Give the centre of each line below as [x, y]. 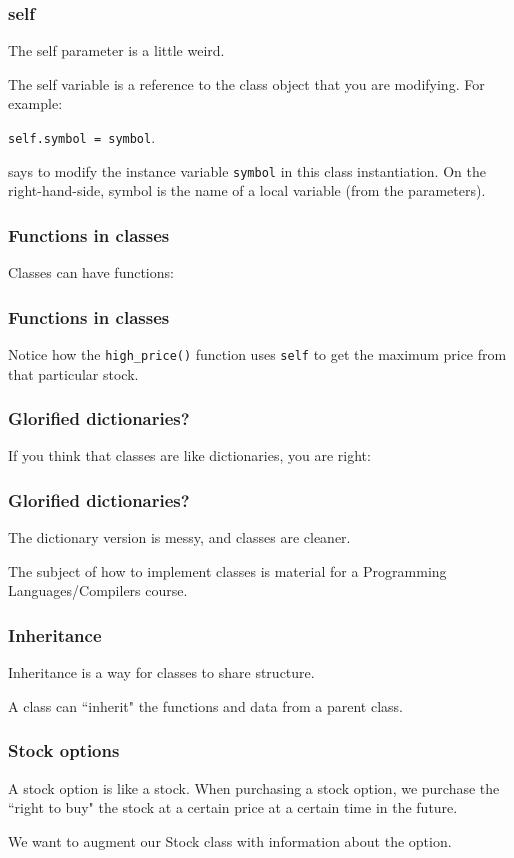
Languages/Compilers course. [98, 590]
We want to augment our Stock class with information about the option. [230, 840]
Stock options [64, 750]
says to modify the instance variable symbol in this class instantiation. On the [247, 170]
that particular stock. [73, 373]
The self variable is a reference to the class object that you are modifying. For [246, 83]
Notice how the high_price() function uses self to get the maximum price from [257, 353]
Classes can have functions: [91, 272]
